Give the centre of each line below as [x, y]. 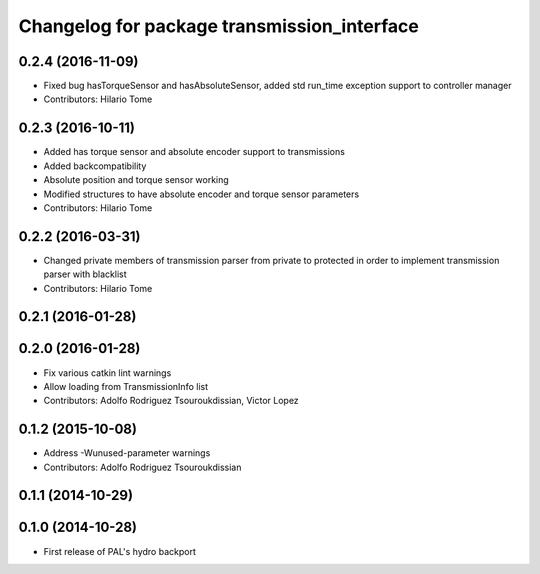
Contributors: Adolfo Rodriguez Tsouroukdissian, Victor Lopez [171, 401]
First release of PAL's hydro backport [120, 551]
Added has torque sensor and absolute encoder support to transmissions [194, 152]
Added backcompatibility [95, 166]
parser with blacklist [85, 274]
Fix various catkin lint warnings [107, 372]
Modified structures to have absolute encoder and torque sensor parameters [201, 194]
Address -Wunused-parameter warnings [127, 453]
